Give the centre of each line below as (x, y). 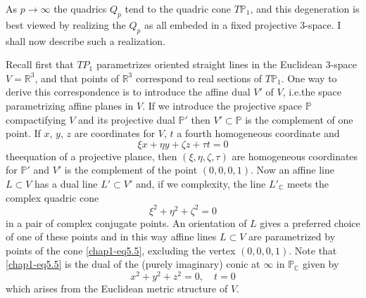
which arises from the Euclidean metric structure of (117, 289)
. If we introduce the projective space (222, 105)
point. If (23, 133)
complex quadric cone (52, 197)
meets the (308, 183)
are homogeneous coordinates (295, 156)
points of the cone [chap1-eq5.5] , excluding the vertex (121, 250)
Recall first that (40, 64)
